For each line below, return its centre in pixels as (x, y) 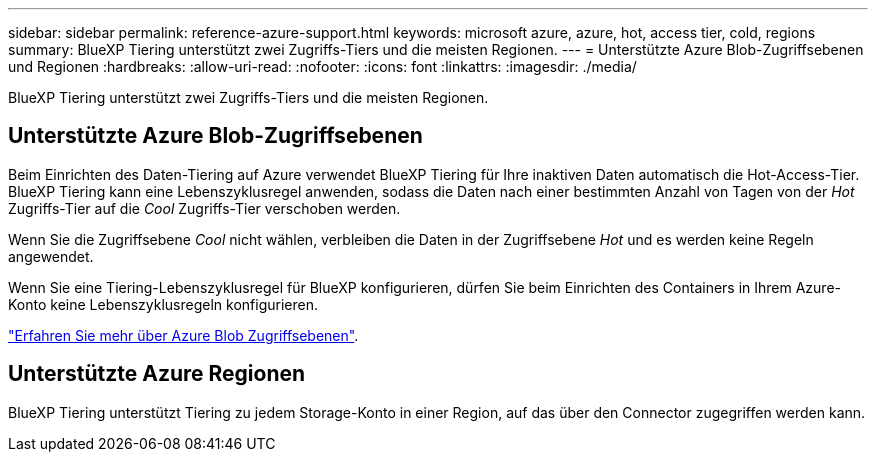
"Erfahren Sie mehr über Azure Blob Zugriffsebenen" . (183, 335)
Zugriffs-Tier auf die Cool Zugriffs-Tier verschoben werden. (204, 208)
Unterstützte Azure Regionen (157, 374)
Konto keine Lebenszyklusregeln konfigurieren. (163, 304)
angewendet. (51, 256)
